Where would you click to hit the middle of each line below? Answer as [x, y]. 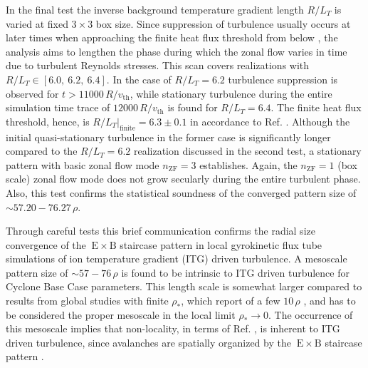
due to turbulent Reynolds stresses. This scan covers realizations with [158, 65]
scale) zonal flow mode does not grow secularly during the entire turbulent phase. [183, 179]
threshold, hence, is [48, 121]
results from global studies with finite [87, 301]
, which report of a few [231, 301]
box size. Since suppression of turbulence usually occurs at [223, 23]
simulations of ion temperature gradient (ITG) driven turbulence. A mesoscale [177, 259]
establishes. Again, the [248, 164]
